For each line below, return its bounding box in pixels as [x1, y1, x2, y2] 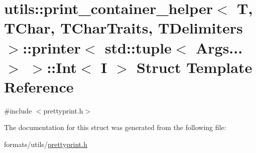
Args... [195, 37, 243, 57]
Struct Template [137, 56, 252, 77]
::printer [23, 37, 81, 57]
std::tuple [104, 37, 172, 57]
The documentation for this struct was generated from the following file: [4, 122, 226, 132]
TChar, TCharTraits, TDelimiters [4, 17, 243, 38]
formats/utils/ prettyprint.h [4, 139, 87, 149]
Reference [4, 76, 74, 96]
